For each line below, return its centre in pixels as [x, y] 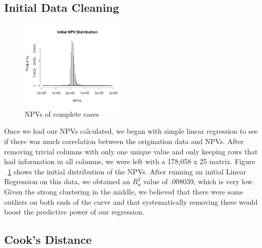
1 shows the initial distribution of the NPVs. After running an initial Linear [127, 171]
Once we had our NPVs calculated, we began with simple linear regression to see [131, 131]
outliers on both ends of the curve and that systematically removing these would [131, 201]
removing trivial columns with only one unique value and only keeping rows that [131, 151]
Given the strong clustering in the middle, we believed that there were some [124, 191]
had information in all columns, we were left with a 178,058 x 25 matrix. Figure [130, 161]
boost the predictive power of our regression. [74, 212]
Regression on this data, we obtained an [67, 181]
